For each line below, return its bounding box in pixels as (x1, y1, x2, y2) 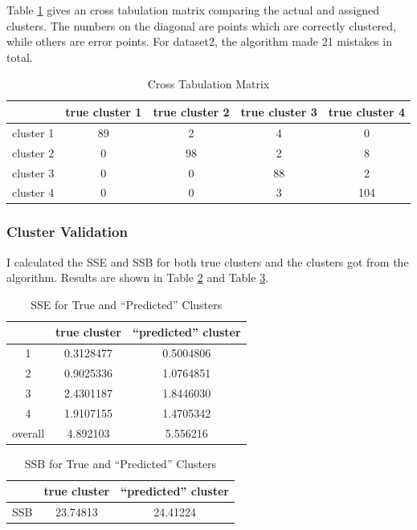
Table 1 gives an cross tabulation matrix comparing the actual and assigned (6, 2, 380, 18)
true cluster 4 (328, 103, 405, 120)
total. (6, 48, 33, 65)
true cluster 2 (153, 103, 230, 120)
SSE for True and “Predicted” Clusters (31, 296, 223, 312)
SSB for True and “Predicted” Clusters (24, 455, 217, 471)
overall (12, 424, 45, 441)
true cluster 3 (240, 103, 317, 120)
